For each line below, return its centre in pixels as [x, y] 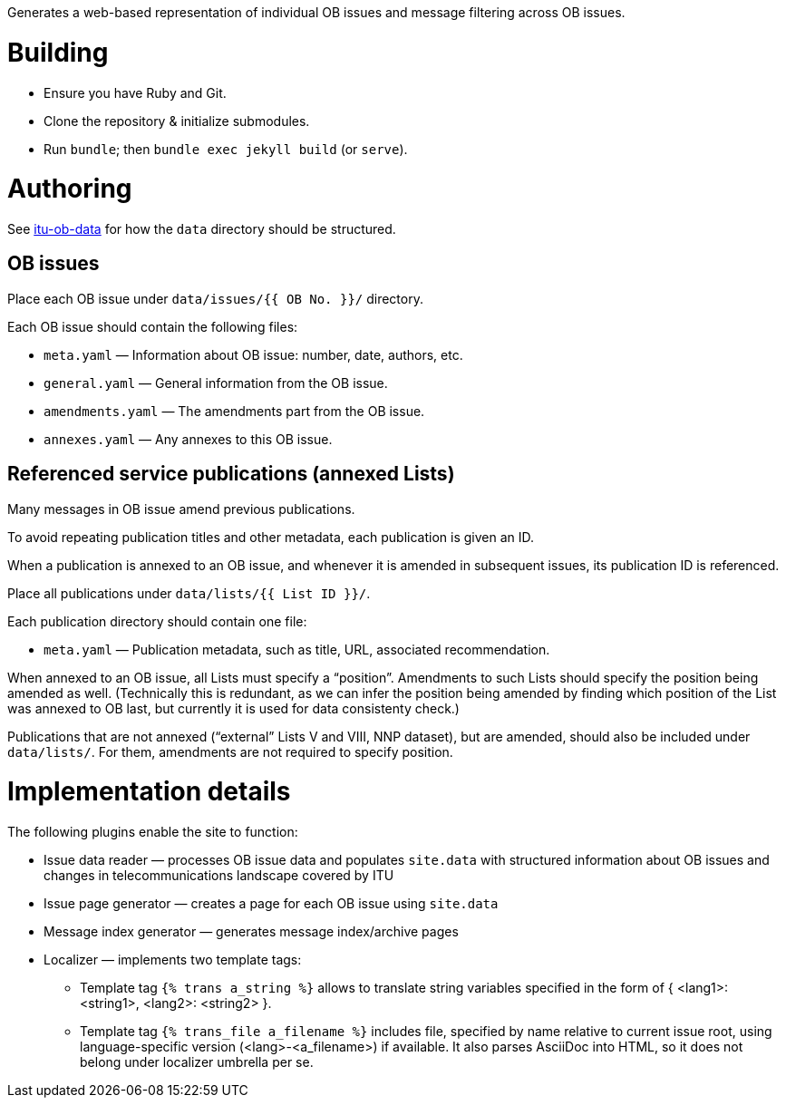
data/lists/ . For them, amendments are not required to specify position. [230, 751]
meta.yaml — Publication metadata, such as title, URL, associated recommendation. [297, 649]
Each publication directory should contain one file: [157, 621]
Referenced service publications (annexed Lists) [231, 474]
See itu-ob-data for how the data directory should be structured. [202, 229]
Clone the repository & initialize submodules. [177, 121]
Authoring [70, 189]
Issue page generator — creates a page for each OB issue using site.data [271, 904]
